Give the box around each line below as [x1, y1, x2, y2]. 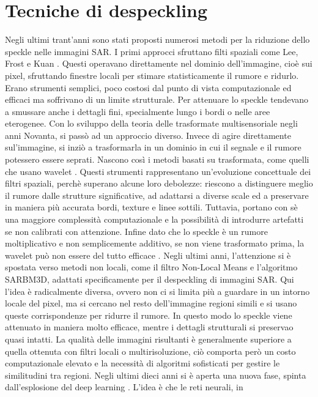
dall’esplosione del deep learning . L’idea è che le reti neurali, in [5, 380, 243, 393]
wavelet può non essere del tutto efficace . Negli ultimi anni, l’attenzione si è [5, 248, 291, 261]
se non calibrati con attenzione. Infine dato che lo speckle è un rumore [5, 224, 268, 237]
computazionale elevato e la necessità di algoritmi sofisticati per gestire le [5, 357, 280, 369]
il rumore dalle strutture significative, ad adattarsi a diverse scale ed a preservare [5, 188, 309, 201]
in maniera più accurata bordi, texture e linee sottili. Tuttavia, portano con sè [5, 201, 298, 213]
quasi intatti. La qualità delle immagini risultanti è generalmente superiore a [5, 332, 292, 345]
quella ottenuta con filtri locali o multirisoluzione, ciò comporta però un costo [5, 344, 296, 357]
